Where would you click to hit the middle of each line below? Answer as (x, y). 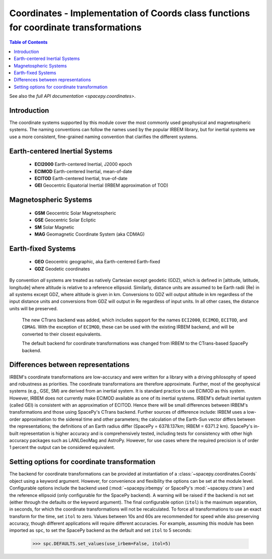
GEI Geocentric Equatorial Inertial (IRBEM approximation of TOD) (101, 185)
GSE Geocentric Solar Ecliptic (65, 220)
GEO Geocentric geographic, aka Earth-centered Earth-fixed (97, 262)
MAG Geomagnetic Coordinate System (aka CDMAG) (90, 234)
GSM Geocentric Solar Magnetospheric (75, 213)
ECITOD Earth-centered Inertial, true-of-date (81, 178)
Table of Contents (28, 42)
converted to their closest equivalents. (62, 334)
